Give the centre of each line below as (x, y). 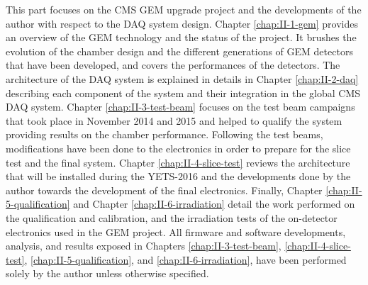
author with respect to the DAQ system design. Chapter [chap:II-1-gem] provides (182, 23)
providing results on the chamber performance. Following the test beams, (165, 134)
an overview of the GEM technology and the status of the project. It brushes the (181, 37)
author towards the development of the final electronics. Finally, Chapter (164, 190)
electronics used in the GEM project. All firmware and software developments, (176, 231)
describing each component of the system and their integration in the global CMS (183, 93)
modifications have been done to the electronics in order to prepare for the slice (178, 148)
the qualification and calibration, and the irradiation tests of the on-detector (172, 217)
